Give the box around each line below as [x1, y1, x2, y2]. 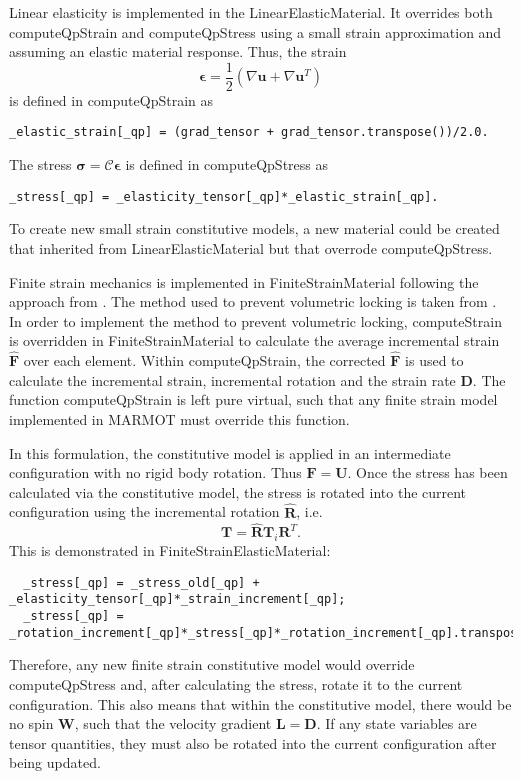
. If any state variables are [316, 713, 477, 734]
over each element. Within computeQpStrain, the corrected [23, 350, 386, 371]
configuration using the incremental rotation [9, 501, 280, 522]
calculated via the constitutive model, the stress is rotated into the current [9, 481, 467, 502]
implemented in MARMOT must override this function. [9, 408, 350, 429]
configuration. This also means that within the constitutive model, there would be [9, 693, 512, 714]
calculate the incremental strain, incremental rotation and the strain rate [9, 369, 456, 390]
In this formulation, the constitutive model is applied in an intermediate [9, 442, 451, 463]
